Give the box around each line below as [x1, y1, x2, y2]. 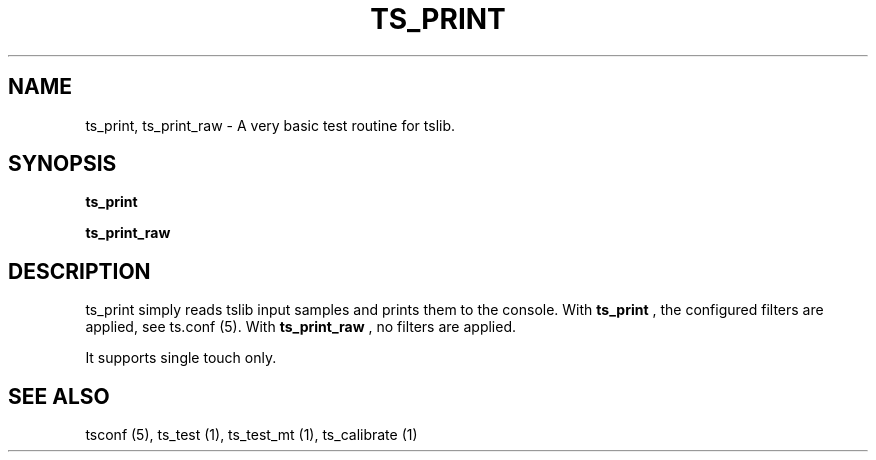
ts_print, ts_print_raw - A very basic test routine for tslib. [85, 116, 456, 134]
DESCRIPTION [8, 258, 151, 284]
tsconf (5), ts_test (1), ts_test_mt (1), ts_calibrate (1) [85, 426, 418, 444]
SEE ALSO [8, 383, 110, 409]
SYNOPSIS [8, 151, 117, 177]
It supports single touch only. [85, 349, 277, 367]
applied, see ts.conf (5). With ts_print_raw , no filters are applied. [85, 318, 516, 336]
